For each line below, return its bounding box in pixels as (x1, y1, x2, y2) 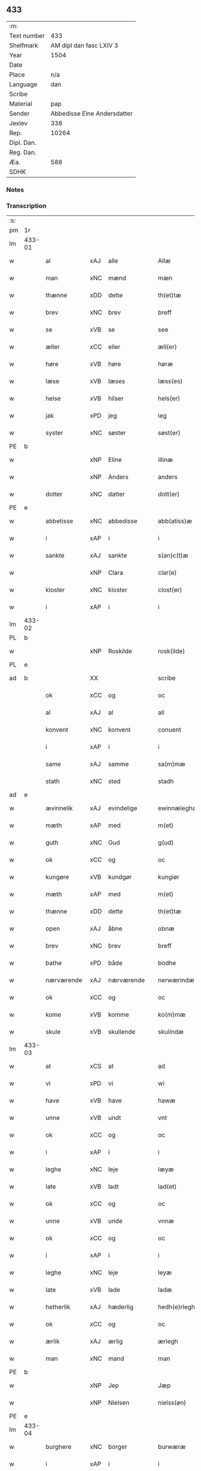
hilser (108, 394, 124, 403)
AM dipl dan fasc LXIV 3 (50, 41, 118, 50)
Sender (9, 109, 30, 117)
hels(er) (157, 394, 181, 403)
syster (45, 429, 63, 437)
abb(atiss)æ (157, 517, 193, 525)
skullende (108, 1028, 136, 1036)
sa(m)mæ (157, 760, 185, 768)
